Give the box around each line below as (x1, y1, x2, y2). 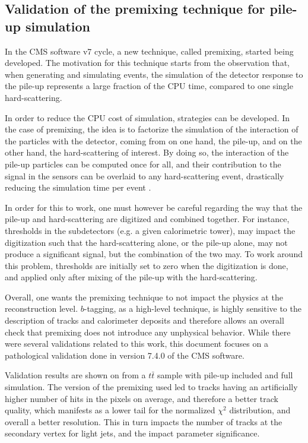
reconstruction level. (5, 302, 78, 315)
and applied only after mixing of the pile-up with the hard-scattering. (5, 271, 258, 283)
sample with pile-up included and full (157, 369, 293, 381)
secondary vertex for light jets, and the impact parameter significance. (5, 427, 260, 439)
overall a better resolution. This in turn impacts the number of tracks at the (5, 415, 282, 428)
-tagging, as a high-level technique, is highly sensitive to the (84, 302, 301, 315)
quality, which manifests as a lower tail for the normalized (5, 404, 215, 416)
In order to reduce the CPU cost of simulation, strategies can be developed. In (5, 111, 290, 124)
